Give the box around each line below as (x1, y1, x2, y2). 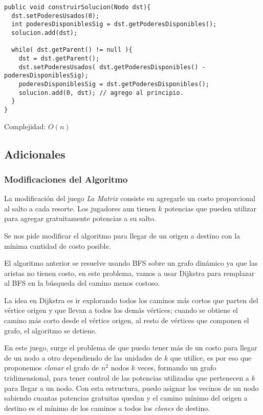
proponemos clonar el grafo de (4, 362, 99, 373)
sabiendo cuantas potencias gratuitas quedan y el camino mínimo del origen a (4, 392, 248, 403)
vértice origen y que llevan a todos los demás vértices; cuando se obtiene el (4, 305, 238, 315)
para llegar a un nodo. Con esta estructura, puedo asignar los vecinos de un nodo (4, 382, 259, 393)
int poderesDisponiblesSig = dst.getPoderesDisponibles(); (11, 21, 217, 28)
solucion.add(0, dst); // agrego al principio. (18, 89, 184, 96)
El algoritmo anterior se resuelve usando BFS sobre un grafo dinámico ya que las (4, 258, 258, 268)
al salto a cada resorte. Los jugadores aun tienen (4, 203, 156, 213)
